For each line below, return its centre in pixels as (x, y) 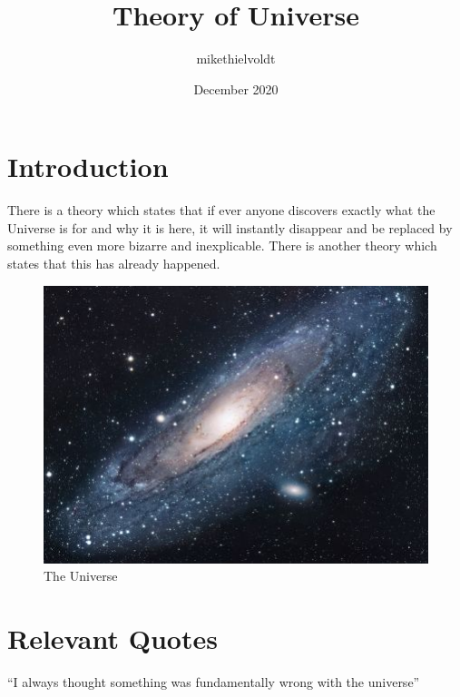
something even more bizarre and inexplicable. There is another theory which (222, 245)
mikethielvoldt (236, 59)
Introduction (88, 167)
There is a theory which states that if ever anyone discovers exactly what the (221, 210)
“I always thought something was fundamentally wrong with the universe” (214, 682)
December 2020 (236, 88)
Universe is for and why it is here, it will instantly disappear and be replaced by (230, 227)
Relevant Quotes (113, 638)
